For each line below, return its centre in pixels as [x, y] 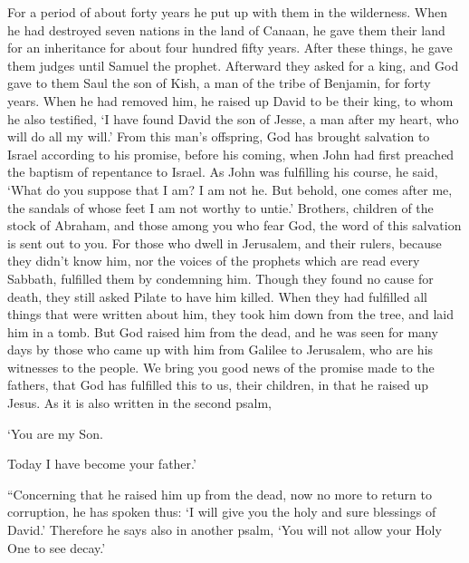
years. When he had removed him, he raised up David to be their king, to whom [230, 100]
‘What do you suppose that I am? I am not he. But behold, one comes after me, [230, 189]
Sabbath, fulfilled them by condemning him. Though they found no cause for [220, 278]
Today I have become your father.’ [102, 464]
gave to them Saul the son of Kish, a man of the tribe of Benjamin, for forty [219, 83]
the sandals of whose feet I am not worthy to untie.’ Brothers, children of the [220, 207]
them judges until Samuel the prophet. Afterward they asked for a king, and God [233, 65]
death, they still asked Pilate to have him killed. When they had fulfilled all [217, 296]
